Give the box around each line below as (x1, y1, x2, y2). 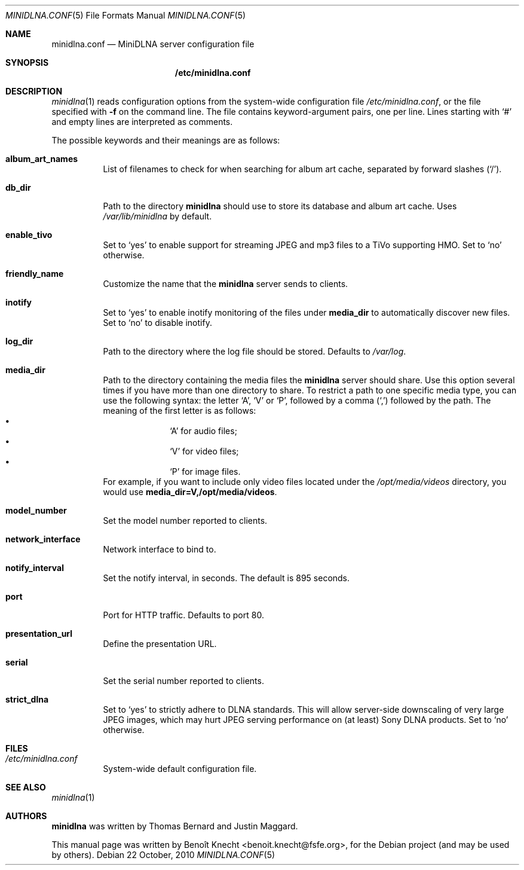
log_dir (5, 336, 33, 346)
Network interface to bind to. (103, 544, 216, 554)
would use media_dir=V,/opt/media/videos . (103, 487, 277, 497)
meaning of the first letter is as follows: (103, 405, 256, 416)
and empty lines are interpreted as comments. (51, 117, 233, 127)
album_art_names (5, 154, 78, 164)
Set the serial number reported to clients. (103, 676, 264, 686)
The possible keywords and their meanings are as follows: (51, 135, 280, 145)
